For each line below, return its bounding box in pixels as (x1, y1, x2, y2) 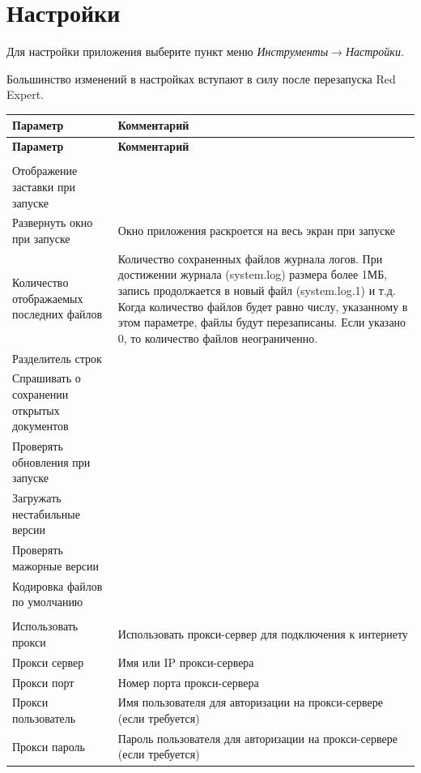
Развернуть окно (12, 214, 93, 231)
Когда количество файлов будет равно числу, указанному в (117, 297, 408, 314)
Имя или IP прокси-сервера (117, 653, 254, 670)
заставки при (12, 177, 76, 194)
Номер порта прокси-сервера (117, 673, 259, 690)
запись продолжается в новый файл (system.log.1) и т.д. (117, 282, 396, 298)
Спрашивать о (12, 369, 81, 386)
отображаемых (12, 289, 83, 306)
